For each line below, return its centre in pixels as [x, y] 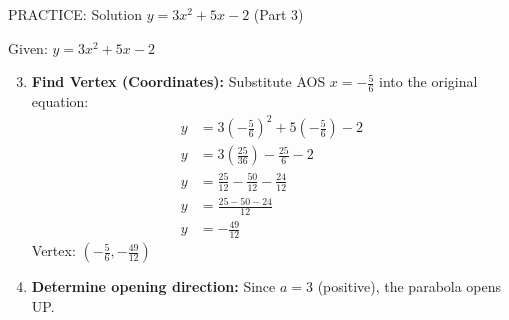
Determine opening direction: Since [153, 286]
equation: [60, 101]
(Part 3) [278, 14]
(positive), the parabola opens [409, 286]
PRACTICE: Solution [75, 14]
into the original [428, 81]
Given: [28, 47]
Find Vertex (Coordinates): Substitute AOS [178, 81]
